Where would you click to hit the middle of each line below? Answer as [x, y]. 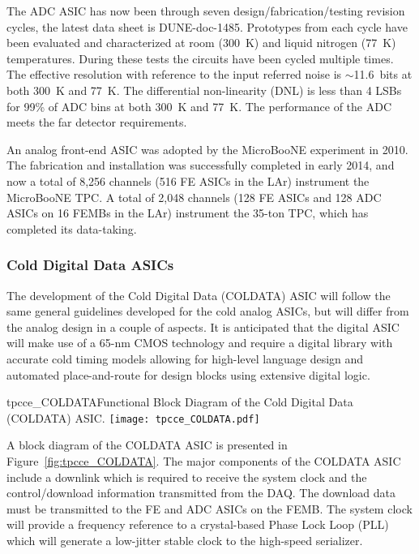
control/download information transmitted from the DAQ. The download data [201, 493]
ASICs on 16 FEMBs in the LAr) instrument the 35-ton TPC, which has [188, 213]
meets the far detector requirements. [97, 122]
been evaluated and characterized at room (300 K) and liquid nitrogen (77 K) [201, 43]
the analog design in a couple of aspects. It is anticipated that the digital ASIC [203, 326]
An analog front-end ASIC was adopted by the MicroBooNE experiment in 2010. [207, 149]
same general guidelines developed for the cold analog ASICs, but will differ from [208, 311]
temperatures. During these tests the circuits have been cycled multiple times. [200, 58]
